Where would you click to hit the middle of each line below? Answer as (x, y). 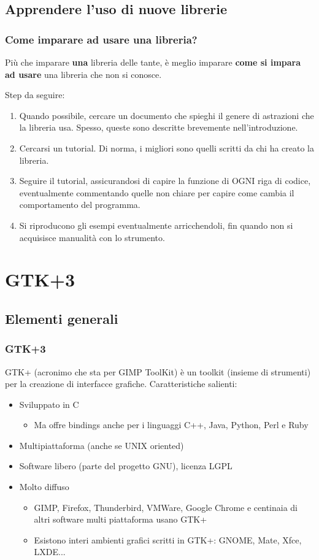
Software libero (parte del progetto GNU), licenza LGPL (126, 466)
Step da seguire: (35, 95)
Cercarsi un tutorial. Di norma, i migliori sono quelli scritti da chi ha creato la (167, 148)
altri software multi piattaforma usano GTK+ (121, 519)
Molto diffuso (44, 487)
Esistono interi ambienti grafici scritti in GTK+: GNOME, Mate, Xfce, (168, 539)
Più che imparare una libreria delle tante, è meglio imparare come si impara (153, 62)
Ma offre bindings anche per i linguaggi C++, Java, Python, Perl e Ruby (171, 425)
